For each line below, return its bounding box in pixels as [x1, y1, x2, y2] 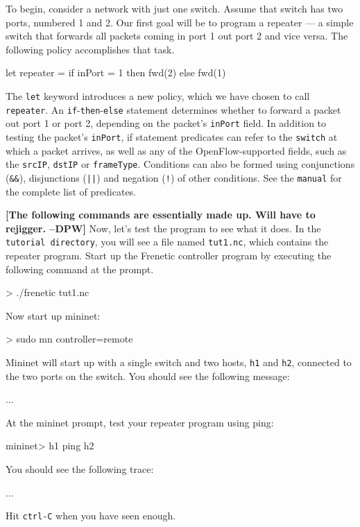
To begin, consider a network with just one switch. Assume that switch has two [6, 1, 343, 15]
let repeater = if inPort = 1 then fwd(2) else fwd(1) [6, 65, 226, 80]
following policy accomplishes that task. [6, 42, 175, 56]
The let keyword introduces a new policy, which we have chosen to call [6, 88, 310, 103]
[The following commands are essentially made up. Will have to [6, 207, 316, 222]
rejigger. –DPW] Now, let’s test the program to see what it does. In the [6, 221, 321, 235]
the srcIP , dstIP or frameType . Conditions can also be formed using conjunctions [6, 157, 355, 171]
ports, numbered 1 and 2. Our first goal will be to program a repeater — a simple [6, 15, 354, 29]
